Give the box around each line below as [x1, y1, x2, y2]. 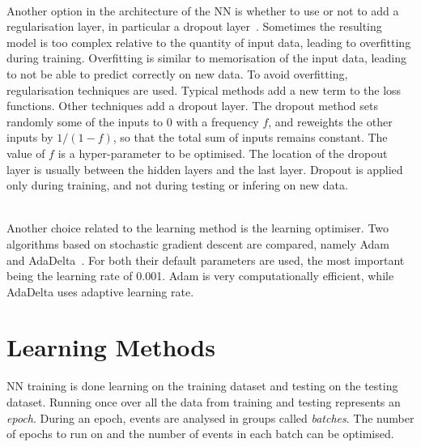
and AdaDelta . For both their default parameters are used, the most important [6, 251, 405, 268]
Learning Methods [6, 330, 215, 364]
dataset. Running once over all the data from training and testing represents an [6, 394, 401, 410]
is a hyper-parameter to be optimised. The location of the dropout [57, 144, 388, 161]
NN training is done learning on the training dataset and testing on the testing [6, 377, 398, 394]
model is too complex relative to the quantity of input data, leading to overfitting [6, 33, 411, 50]
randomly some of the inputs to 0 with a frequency [6, 113, 259, 130]
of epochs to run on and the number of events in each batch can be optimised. [6, 425, 394, 442]
